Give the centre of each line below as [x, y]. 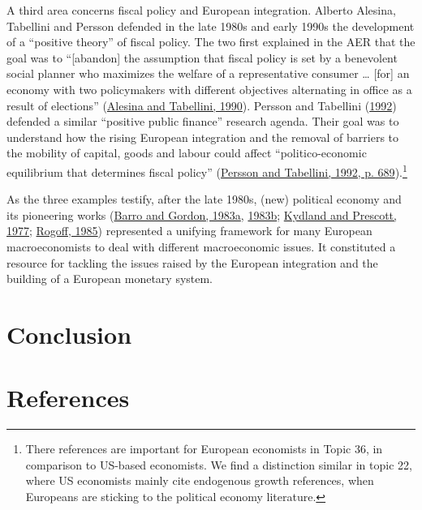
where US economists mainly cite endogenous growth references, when [200, 480]
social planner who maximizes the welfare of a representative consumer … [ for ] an [208, 73]
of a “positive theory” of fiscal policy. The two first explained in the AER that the [211, 42]
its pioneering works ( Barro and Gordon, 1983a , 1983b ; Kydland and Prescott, [202, 214]
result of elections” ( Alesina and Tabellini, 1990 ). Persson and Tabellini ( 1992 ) [202, 105]
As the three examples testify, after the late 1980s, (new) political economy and [204, 199]
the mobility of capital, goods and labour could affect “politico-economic [187, 153]
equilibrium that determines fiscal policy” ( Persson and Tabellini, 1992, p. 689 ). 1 [207, 170]
